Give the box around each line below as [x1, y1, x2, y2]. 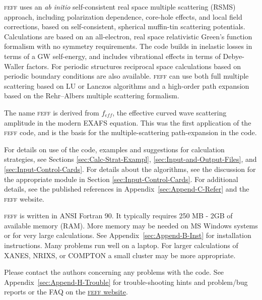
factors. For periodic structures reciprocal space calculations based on [26, 61, 241, 71]
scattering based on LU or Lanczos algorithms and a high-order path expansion [4, 80, 249, 91]
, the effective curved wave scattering [112, 107, 227, 117]
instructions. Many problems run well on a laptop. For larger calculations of [4, 240, 238, 251]
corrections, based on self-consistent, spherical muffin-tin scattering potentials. [4, 21, 245, 32]
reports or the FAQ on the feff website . [4, 286, 128, 297]
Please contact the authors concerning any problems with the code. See [4, 267, 224, 277]
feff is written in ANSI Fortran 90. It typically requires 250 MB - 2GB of [4, 210, 233, 221]
